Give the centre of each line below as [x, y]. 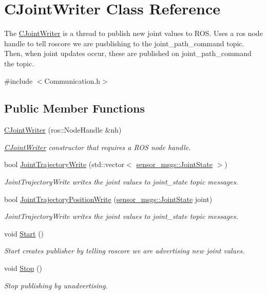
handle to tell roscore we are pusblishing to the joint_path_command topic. [124, 43]
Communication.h [72, 80]
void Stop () [23, 268]
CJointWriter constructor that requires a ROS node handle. [98, 147]
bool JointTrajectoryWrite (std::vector [64, 164]
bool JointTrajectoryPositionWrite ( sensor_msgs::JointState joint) [108, 199]
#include [18, 80]
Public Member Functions [74, 108]
